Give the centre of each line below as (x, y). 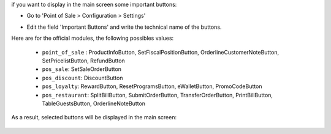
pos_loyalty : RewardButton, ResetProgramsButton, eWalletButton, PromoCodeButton (152, 86)
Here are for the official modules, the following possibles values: (93, 38)
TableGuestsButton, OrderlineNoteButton (94, 103)
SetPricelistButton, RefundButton (83, 61)
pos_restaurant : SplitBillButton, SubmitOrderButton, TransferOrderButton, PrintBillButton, (157, 95)
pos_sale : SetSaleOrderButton (82, 69)
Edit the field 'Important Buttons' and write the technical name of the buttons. (124, 27)
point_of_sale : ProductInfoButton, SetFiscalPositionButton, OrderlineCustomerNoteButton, (161, 52)
